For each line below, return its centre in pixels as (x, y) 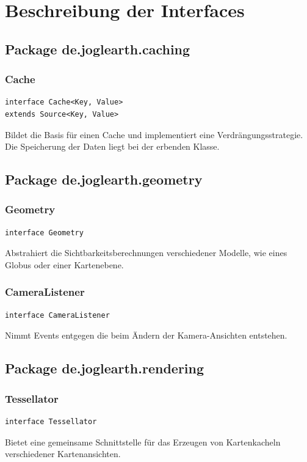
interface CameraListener (57, 315)
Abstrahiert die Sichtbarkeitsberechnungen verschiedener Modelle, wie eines (146, 253)
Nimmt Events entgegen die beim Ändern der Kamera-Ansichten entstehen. (146, 335)
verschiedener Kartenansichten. (63, 454)
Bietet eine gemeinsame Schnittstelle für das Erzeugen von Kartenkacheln (143, 442)
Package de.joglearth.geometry (104, 179)
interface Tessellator (51, 421)
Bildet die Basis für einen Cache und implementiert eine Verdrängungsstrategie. (154, 134)
